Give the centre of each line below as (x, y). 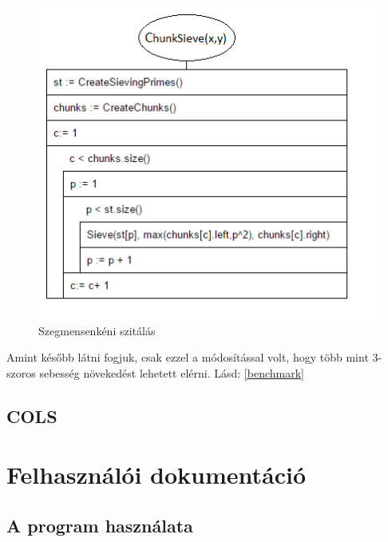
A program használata (100, 526)
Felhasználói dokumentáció (156, 475)
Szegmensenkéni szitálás (97, 330)
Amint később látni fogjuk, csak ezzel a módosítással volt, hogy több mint (188, 357)
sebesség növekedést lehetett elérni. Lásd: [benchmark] (172, 372)
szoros (21, 372)
